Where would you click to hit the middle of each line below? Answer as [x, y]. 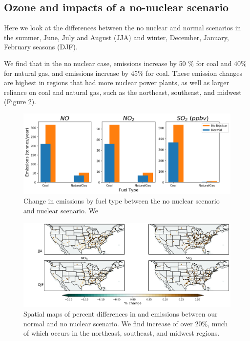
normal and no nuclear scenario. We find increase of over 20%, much [126, 323]
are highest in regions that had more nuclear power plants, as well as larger [117, 82]
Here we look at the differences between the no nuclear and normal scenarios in [123, 28]
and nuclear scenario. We [61, 210]
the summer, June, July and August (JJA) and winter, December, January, [116, 37]
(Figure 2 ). [20, 102]
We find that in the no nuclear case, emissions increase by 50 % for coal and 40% [125, 63]
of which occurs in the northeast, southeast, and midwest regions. [122, 333]
